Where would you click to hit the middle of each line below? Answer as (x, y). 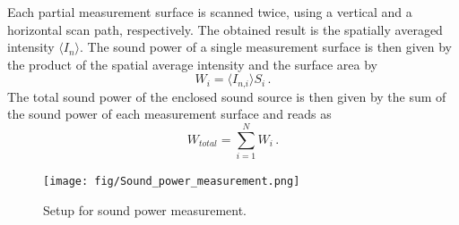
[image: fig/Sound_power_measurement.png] (172, 182)
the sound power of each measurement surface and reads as (169, 114)
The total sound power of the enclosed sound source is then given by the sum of (227, 96)
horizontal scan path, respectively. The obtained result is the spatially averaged (225, 29)
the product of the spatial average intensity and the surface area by (192, 64)
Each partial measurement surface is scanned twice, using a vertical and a (210, 12)
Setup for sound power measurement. (145, 209)
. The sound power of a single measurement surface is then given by (266, 47)
